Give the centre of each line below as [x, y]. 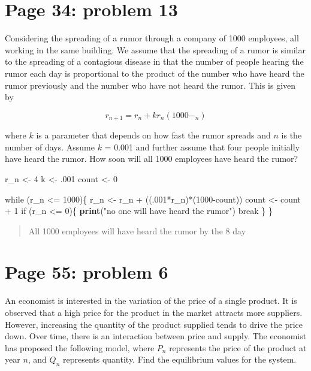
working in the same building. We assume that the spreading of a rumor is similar [155, 49]
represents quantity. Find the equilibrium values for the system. [179, 359]
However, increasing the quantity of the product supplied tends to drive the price [154, 324]
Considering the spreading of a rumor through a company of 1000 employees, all [152, 38]
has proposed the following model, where [80, 347]
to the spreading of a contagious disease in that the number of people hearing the [154, 61]
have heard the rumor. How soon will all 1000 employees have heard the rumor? [152, 159]
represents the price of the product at [238, 347]
